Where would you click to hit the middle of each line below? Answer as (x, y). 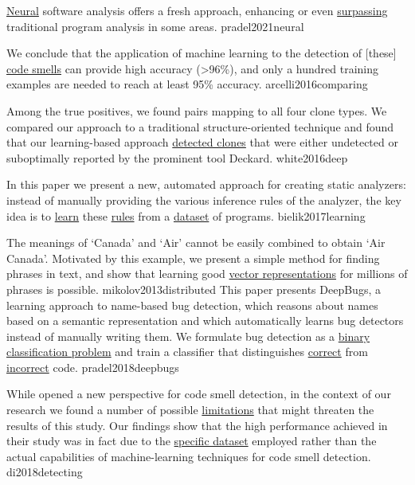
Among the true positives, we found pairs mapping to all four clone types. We (197, 110)
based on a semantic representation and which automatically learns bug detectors (205, 321)
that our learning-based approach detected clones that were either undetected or (202, 142)
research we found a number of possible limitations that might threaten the (190, 410)
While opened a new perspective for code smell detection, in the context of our (199, 394)
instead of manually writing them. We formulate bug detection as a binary (188, 336)
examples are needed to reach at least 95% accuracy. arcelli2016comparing (187, 84)
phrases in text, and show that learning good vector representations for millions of (207, 274)
